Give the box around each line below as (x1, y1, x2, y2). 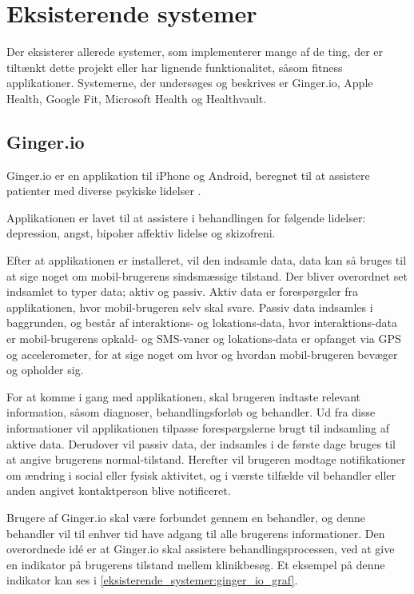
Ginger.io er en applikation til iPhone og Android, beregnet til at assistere (6, 166, 370, 183)
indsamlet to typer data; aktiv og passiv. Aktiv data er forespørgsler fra (6, 283, 359, 300)
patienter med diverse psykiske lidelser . (6, 182, 201, 199)
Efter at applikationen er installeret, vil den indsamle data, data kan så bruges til (6, 252, 407, 269)
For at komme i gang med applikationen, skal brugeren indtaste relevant (6, 388, 361, 405)
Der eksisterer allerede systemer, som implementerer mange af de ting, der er (6, 43, 384, 60)
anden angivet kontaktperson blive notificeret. (6, 482, 231, 499)
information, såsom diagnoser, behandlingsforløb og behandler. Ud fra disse (6, 404, 376, 421)
